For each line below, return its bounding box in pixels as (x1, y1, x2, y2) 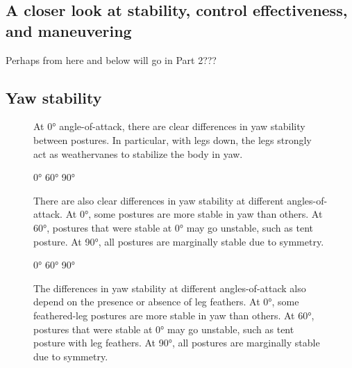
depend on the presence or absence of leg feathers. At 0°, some (33, 294, 299, 309)
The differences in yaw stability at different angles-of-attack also (33, 280, 306, 295)
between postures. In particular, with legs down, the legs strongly (33, 132, 312, 147)
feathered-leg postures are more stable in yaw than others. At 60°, (33, 307, 315, 322)
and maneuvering (6, 19, 132, 41)
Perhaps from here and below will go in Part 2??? (6, 52, 217, 67)
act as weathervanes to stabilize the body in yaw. (33, 146, 243, 161)
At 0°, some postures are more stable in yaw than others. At (65, 207, 323, 221)
